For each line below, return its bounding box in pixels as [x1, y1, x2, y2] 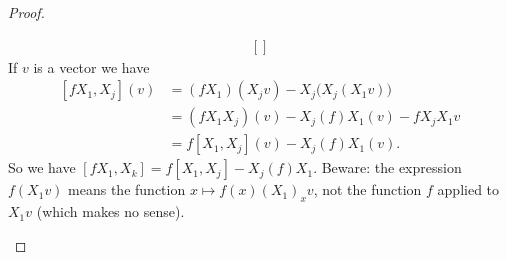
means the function [68, 179, 186, 200]
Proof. [8, 2, 45, 22]
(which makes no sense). [36, 201, 185, 222]
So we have [8, 157, 76, 178]
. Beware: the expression [313, 157, 462, 178]
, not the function [313, 179, 422, 200]
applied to [437, 179, 500, 200]
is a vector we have [33, 56, 150, 77]
